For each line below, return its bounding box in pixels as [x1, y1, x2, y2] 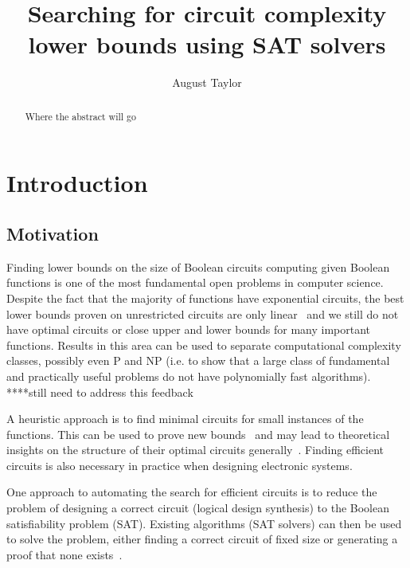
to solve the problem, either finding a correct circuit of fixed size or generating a [6, 531, 398, 547]
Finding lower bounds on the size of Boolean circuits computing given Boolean [6, 258, 390, 275]
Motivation [6, 221, 99, 245]
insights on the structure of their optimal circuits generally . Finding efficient [6, 441, 385, 458]
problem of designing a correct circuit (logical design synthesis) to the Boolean [6, 499, 389, 516]
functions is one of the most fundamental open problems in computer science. [6, 274, 384, 291]
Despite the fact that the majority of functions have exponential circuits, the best [6, 289, 404, 306]
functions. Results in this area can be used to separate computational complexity [6, 336, 401, 353]
